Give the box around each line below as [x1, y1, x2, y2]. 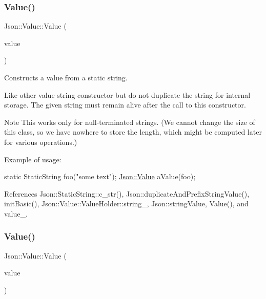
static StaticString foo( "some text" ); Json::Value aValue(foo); [4, 171, 196, 182]
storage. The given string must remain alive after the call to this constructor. [4, 99, 246, 110]
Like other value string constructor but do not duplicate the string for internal [4, 89, 251, 100]
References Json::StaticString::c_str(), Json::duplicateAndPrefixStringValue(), [4, 188, 250, 199]
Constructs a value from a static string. [4, 72, 128, 82]
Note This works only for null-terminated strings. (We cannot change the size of [4, 116, 255, 127]
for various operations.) [4, 136, 77, 147]
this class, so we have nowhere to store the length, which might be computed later [4, 126, 262, 137]
